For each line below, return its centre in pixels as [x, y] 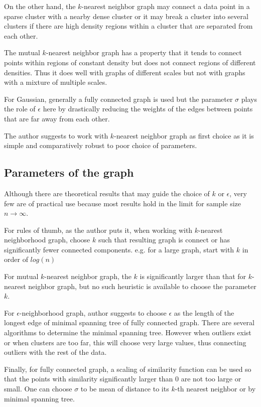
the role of [20, 109]
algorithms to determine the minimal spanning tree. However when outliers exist [128, 332]
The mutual [22, 52]
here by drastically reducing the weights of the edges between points [148, 109]
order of [16, 259]
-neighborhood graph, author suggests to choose [93, 312]
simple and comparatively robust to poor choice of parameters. [101, 145]
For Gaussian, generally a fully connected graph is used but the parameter [118, 99]
